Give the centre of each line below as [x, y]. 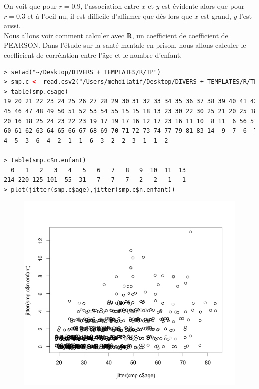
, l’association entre [110, 6]
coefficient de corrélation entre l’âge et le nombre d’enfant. [93, 55]
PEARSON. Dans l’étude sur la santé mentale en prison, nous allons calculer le [125, 45]
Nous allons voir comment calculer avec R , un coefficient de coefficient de [116, 35]
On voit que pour [30, 6]
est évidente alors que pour [203, 6]
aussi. [12, 26]
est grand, [216, 16]
